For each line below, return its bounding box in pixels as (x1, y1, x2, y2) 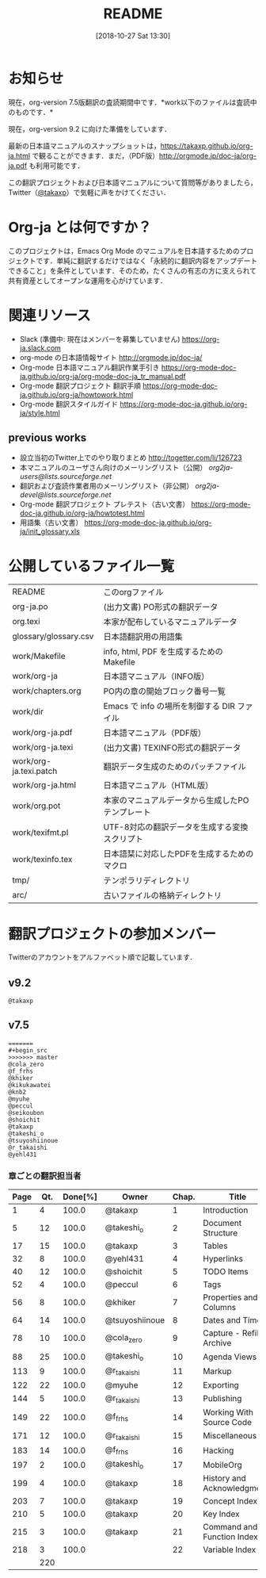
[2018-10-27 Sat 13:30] (95, 31, 171, 40)
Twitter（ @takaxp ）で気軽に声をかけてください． (8, 187, 170, 197)
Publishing (203, 1393, 242, 1404)
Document (203, 1218, 242, 1229)
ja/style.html (19, 408, 61, 417)
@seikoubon (8, 1109, 44, 1116)
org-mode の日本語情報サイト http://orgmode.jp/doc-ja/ (19, 352, 203, 362)
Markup (203, 1365, 232, 1377)
